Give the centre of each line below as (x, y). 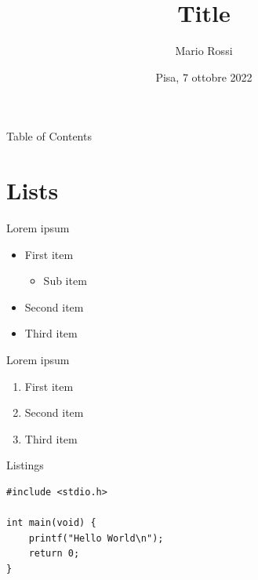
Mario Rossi (204, 51)
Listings (25, 465)
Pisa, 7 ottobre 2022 (204, 77)
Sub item (65, 281)
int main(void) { (51, 523)
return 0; (54, 554)
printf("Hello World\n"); (96, 538)
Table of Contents (49, 136)
